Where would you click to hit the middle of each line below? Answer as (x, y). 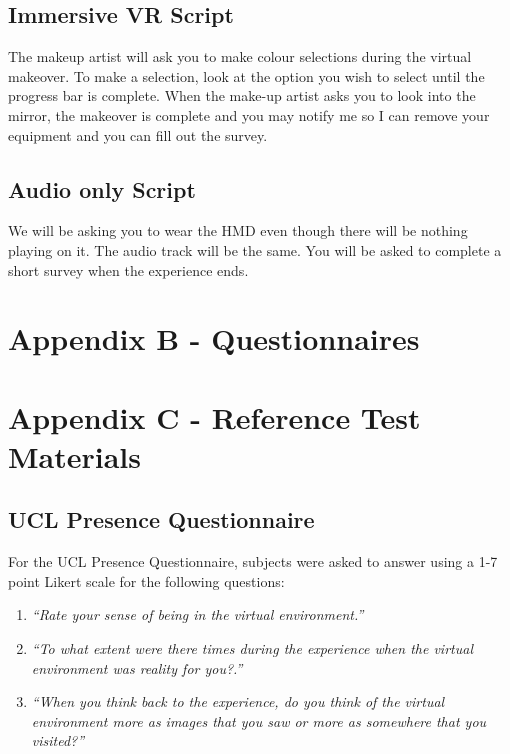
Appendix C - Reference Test (214, 416)
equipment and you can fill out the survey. (138, 134)
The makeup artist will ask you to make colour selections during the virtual (240, 56)
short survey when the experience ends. (128, 269)
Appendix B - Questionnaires (214, 338)
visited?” (58, 740)
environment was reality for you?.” (137, 667)
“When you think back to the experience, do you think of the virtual (238, 701)
